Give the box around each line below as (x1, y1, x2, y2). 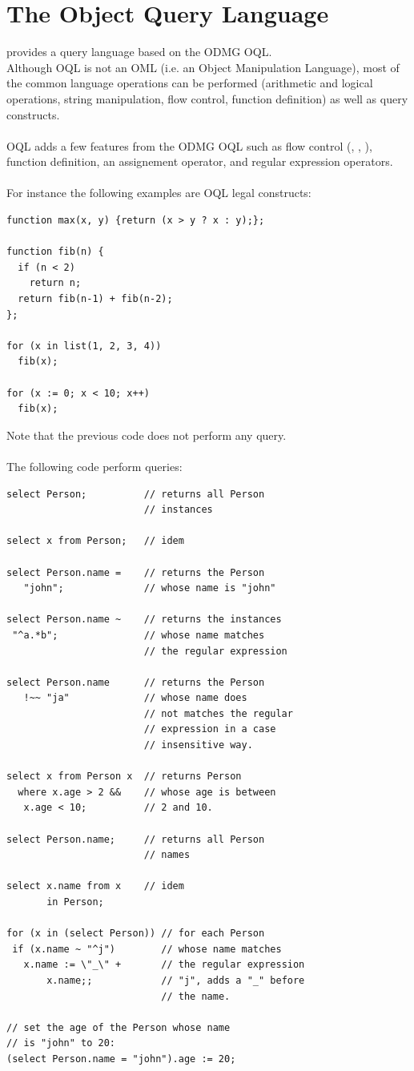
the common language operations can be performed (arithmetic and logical (6, 74, 373, 91)
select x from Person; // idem (6, 535, 184, 547)
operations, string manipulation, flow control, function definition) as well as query (6, 90, 408, 107)
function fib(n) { (6, 246, 104, 258)
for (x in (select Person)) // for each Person (6, 928, 265, 940)
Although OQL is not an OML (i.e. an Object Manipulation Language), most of (6, 58, 400, 75)
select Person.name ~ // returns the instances (6, 614, 282, 626)
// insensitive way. (143, 739, 253, 751)
